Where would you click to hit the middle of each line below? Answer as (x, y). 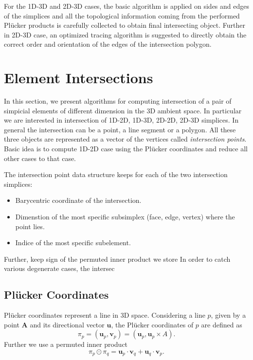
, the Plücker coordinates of (152, 324)
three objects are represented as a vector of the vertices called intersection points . (125, 139)
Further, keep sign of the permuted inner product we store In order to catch (117, 259)
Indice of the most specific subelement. (73, 243)
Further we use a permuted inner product (66, 344)
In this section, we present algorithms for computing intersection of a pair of (118, 101)
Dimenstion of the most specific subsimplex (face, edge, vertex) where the (125, 217)
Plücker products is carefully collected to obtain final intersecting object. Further (125, 25)
